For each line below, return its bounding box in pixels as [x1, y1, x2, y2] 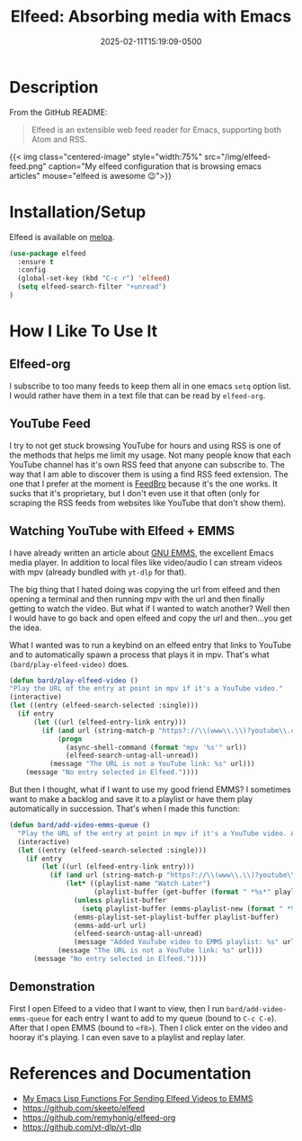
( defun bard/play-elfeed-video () [9, 676, 139, 685]
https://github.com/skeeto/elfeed [22, 1102, 146, 1113]
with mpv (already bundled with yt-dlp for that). [9, 566, 187, 577]
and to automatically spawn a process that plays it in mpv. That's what [9, 649, 270, 660]
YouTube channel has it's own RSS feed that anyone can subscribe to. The [9, 459, 285, 469]
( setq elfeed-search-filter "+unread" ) [17, 282, 167, 291]
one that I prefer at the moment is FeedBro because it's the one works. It [9, 478, 279, 489]
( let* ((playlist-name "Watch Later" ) [66, 879, 211, 888]
